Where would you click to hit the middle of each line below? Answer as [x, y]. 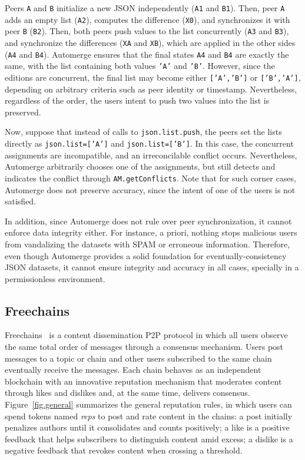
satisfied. [21, 201]
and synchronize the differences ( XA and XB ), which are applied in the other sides [150, 42]
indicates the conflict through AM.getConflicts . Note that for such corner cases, [150, 178]
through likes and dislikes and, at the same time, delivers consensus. [127, 393]
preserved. [23, 112]
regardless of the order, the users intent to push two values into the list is [137, 100]
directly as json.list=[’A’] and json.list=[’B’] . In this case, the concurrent [149, 143]
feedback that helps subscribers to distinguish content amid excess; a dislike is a [149, 439]
